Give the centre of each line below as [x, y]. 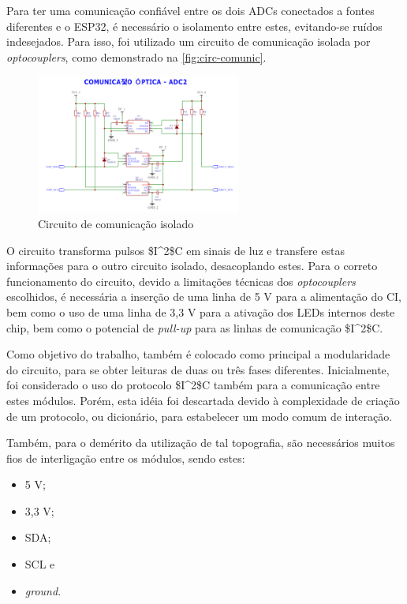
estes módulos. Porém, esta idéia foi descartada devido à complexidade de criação [203, 400]
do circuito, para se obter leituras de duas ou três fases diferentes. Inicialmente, [198, 369]
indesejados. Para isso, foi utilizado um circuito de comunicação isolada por [189, 41]
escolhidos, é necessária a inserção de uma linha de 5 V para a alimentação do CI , [204, 296]
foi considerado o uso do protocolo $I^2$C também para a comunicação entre [193, 385]
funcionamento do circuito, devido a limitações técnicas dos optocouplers [181, 281]
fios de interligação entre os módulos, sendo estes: [126, 458]
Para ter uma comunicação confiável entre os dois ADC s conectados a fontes [190, 10]
